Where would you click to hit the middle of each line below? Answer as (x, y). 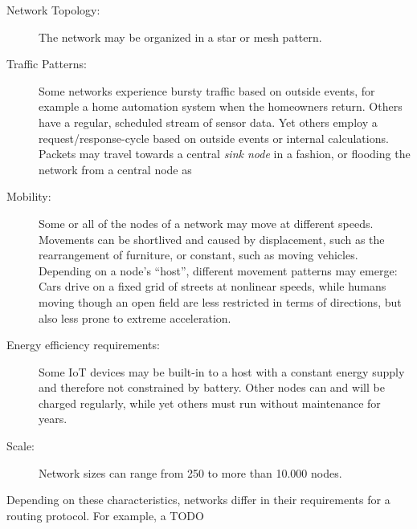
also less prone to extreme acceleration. (135, 317)
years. (53, 419)
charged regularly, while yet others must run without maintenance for (210, 403)
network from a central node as (115, 169)
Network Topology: (53, 10)
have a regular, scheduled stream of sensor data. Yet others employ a (208, 122)
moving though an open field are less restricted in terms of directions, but (220, 301)
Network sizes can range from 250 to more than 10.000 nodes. (190, 472)
